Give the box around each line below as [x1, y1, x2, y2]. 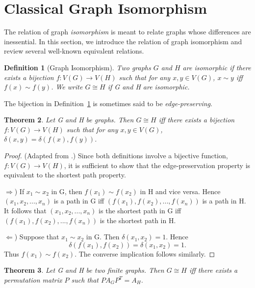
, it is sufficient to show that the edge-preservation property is [64, 160, 251, 170]
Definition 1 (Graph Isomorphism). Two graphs [4, 62, 151, 72]
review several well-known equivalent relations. [4, 46, 144, 56]
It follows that [4, 205, 47, 216]
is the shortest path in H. [100, 215, 176, 225]
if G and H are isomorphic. [107, 82, 190, 92]
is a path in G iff [53, 196, 104, 206]
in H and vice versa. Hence [140, 186, 221, 196]
